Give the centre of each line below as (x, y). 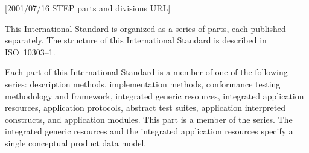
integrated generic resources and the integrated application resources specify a (149, 131)
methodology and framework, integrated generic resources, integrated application (154, 95)
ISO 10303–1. (30, 52)
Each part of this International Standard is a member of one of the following (146, 72)
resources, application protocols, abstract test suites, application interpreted (145, 108)
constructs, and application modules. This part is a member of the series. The (149, 119)
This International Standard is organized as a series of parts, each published (145, 28)
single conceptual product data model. (76, 142)
